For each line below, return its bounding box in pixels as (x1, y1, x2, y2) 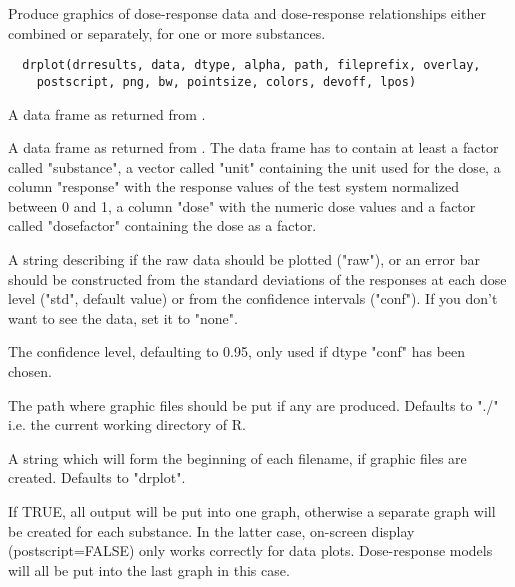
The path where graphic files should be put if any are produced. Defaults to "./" (8, 394, 499, 415)
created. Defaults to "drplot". (8, 467, 186, 488)
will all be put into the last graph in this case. (8, 559, 290, 580)
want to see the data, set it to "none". (8, 307, 238, 328)
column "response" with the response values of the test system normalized (8, 176, 459, 197)
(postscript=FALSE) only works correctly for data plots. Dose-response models (8, 540, 493, 561)
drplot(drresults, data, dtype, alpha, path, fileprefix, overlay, (22, 58, 481, 73)
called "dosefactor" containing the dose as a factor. (8, 215, 317, 236)
